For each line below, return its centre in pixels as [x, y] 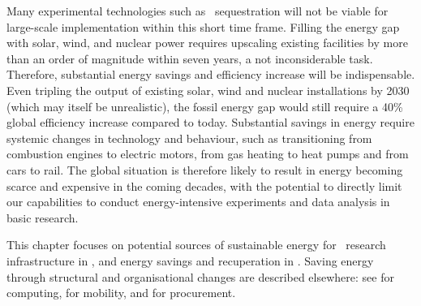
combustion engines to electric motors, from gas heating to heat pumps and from [208, 154]
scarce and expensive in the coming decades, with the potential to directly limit [204, 185]
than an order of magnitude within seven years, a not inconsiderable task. [190, 58]
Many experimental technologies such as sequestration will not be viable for [198, 11]
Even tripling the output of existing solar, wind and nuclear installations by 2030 [208, 90]
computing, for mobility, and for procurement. [121, 293]
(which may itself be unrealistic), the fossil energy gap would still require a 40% [205, 106]
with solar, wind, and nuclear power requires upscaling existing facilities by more [207, 43]
